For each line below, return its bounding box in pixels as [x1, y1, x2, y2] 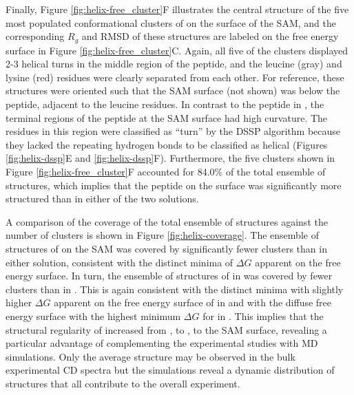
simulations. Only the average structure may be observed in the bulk [6, 349, 295, 363]
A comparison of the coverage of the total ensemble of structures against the [6, 214, 328, 228]
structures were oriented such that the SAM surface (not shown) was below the [6, 83, 340, 98]
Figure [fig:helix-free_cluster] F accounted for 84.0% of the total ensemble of [6, 164, 326, 178]
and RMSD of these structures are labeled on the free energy [81, 29, 339, 43]
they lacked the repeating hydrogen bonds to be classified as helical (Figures [6, 137, 328, 151]
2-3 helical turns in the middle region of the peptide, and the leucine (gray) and [6, 56, 342, 71]
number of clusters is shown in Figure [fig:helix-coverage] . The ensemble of [6, 228, 319, 242]
